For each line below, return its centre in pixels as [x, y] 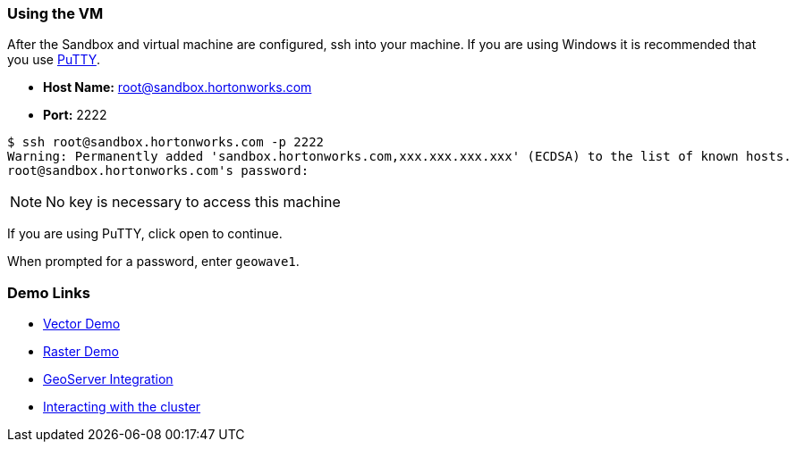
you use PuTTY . [54, 60]
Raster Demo [81, 352]
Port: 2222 [75, 115]
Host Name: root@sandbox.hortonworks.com [178, 87]
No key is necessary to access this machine [193, 202]
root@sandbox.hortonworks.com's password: [158, 171]
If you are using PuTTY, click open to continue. [145, 234]
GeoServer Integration [108, 379]
